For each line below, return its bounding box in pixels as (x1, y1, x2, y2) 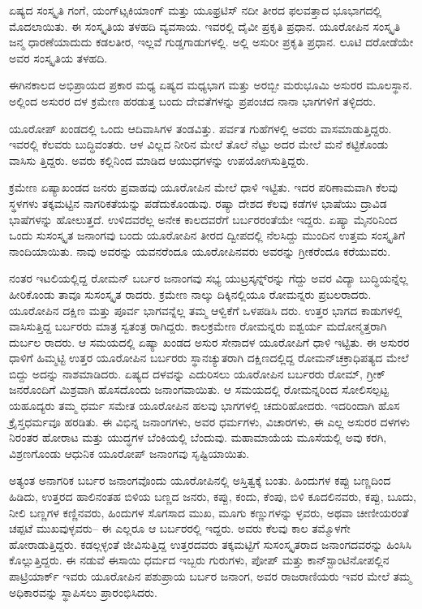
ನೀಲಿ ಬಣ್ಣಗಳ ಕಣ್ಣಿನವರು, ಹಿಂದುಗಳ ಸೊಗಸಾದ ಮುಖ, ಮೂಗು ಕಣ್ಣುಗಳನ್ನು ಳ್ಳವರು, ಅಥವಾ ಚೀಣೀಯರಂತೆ (9, 503, 409, 520)
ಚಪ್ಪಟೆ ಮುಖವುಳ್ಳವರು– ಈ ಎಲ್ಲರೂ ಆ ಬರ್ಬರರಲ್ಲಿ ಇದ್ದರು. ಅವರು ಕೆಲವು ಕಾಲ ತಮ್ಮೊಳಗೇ (9, 520, 351, 537)
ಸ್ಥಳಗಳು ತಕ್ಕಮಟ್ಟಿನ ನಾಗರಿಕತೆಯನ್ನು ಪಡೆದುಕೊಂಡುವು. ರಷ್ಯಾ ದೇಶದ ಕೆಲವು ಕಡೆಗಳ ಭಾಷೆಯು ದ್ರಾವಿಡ (9, 194, 387, 211)
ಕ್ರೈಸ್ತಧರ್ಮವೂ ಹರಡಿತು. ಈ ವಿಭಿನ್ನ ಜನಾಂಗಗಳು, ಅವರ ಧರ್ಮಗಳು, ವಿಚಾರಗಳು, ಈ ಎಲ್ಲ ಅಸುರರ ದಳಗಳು (9, 412, 410, 430)
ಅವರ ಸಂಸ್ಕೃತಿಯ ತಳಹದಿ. (9, 49, 108, 66)
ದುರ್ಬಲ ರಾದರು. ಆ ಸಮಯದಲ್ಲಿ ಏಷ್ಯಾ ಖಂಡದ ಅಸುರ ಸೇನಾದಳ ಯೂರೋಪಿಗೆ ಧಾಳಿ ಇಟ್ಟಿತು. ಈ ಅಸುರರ (9, 333, 410, 350)
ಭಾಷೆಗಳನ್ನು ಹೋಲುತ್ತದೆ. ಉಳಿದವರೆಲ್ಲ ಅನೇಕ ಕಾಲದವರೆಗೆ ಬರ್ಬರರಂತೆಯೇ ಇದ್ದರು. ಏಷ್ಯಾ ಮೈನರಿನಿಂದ (9, 210, 398, 227)
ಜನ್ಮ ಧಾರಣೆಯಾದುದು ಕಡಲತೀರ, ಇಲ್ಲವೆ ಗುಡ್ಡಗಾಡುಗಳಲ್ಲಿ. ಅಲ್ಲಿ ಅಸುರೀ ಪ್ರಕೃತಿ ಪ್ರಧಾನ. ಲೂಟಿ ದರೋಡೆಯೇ (9, 33, 414, 50)
